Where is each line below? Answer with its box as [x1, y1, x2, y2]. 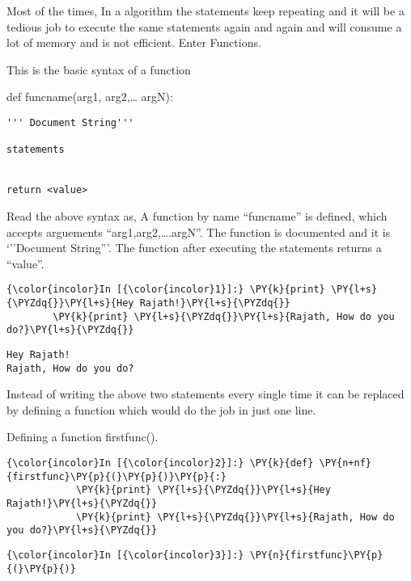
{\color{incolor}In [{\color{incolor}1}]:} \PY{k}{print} [6, 284, 325, 296]
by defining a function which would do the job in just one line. [6, 401, 316, 418]
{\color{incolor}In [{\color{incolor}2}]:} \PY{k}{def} [6, 457, 314, 469]
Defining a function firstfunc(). [6, 428, 159, 445]
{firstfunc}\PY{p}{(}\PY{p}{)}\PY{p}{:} [6, 470, 227, 482]
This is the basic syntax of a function [6, 61, 191, 78]
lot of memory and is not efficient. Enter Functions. [6, 34, 261, 51]
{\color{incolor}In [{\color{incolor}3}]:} [6, 549, 244, 561]
